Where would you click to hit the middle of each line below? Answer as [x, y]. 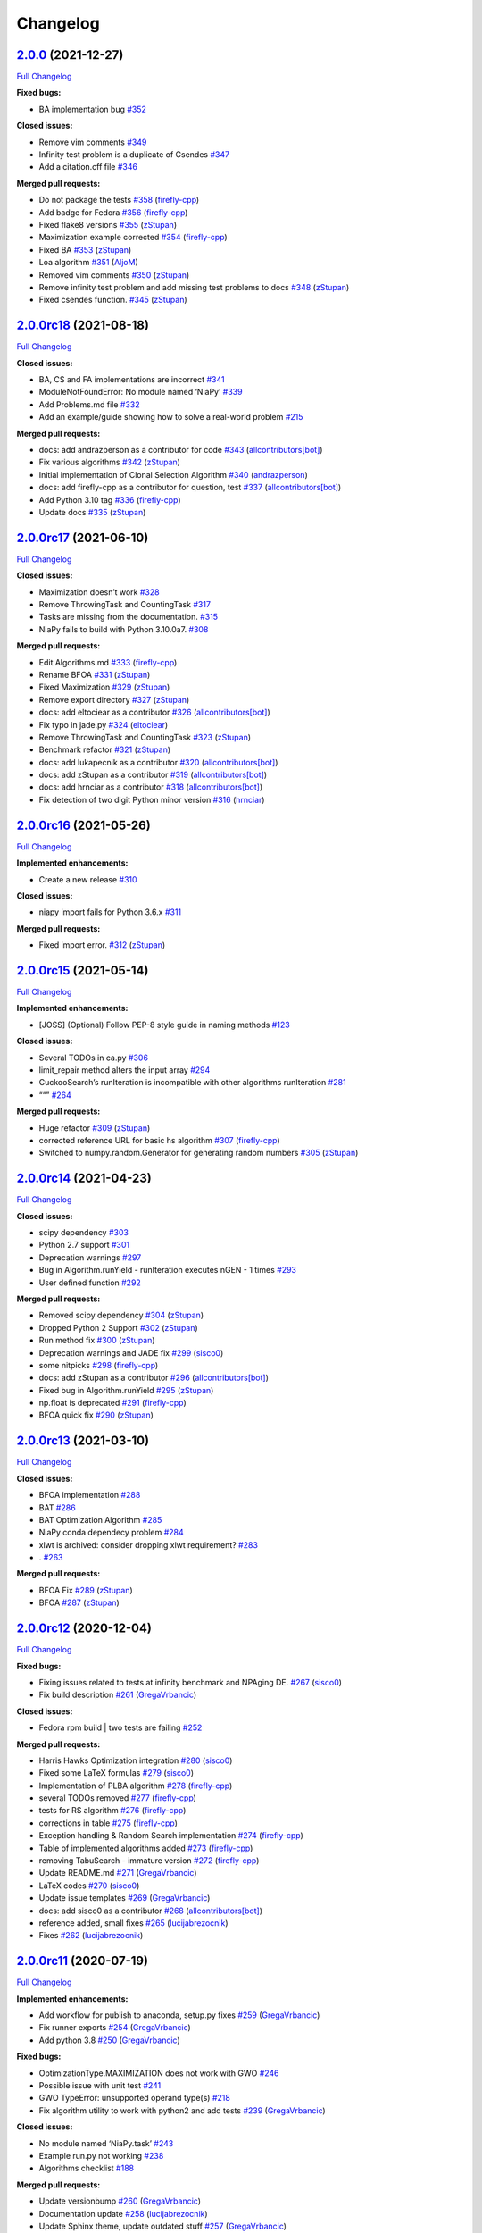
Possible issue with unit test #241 [100, 2086]
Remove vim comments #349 [93, 142]
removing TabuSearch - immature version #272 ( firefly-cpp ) [149, 1861]
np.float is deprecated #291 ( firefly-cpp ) [112, 1403]
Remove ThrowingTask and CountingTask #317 [125, 604]
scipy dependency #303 [84, 1232]
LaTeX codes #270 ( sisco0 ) [89, 1886]
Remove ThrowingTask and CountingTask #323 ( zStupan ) [145, 737]
